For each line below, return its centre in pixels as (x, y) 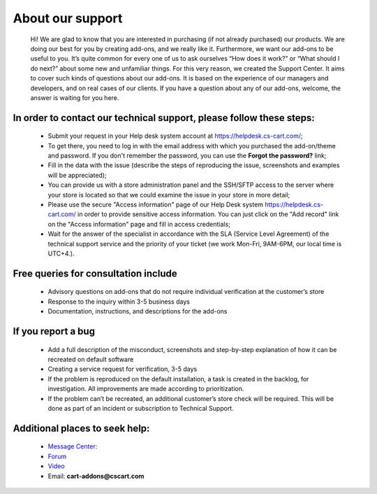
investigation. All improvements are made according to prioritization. (146, 389)
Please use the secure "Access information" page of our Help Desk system (156, 205)
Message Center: (73, 446)
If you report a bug (54, 331)
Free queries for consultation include (95, 273)
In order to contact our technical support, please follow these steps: (164, 118)
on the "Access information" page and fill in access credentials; (139, 224)
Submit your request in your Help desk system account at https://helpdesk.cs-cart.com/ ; (175, 136)
